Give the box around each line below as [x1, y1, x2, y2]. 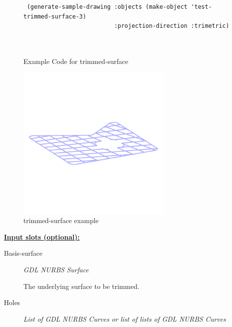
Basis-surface [4, 248, 43, 258]
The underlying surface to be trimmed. [23, 281, 139, 291]
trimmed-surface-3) [23, 13, 86, 20]
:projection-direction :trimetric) [114, 22, 230, 30]
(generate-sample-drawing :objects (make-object [27, 3, 188, 10]
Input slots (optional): [4, 231, 80, 242]
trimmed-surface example [23, 215, 99, 225]
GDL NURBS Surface [23, 264, 89, 274]
